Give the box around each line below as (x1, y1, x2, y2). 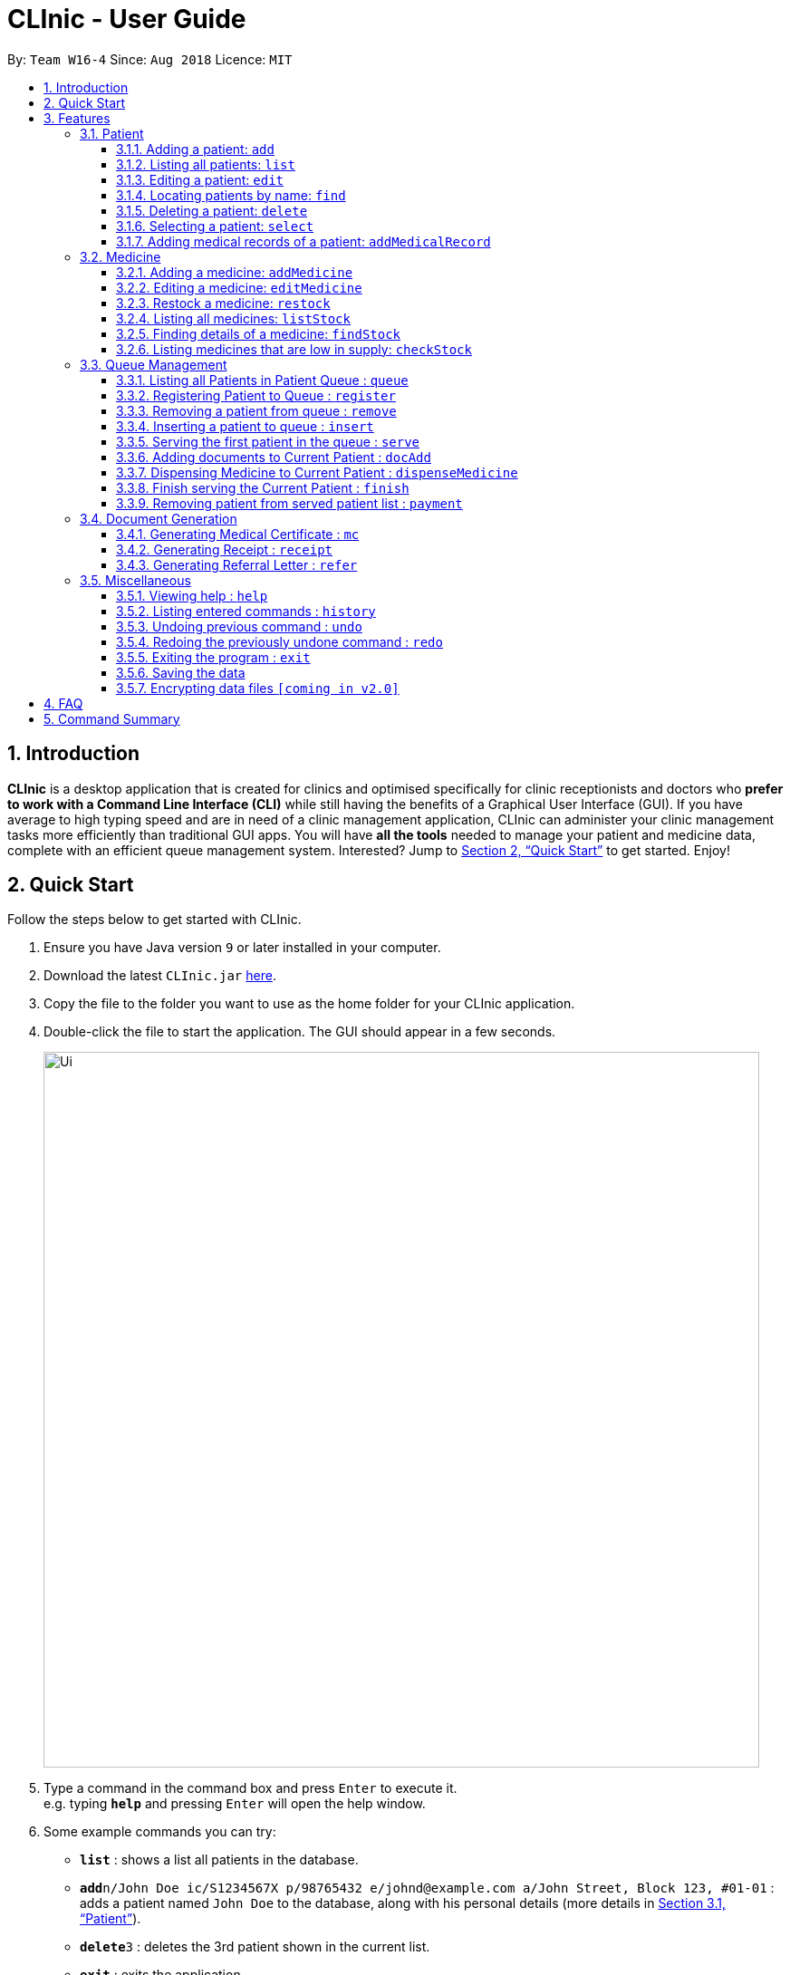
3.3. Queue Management (80, 356, 227, 372)
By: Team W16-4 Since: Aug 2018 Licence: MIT (7, 51, 293, 67)
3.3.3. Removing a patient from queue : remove (116, 402, 397, 419)
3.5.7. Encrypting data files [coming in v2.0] (116, 679, 400, 696)
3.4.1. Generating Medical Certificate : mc (116, 525, 360, 542)
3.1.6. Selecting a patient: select (116, 217, 314, 234)
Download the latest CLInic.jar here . (43, 968, 276, 984)
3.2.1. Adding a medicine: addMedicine (116, 264, 353, 280)
